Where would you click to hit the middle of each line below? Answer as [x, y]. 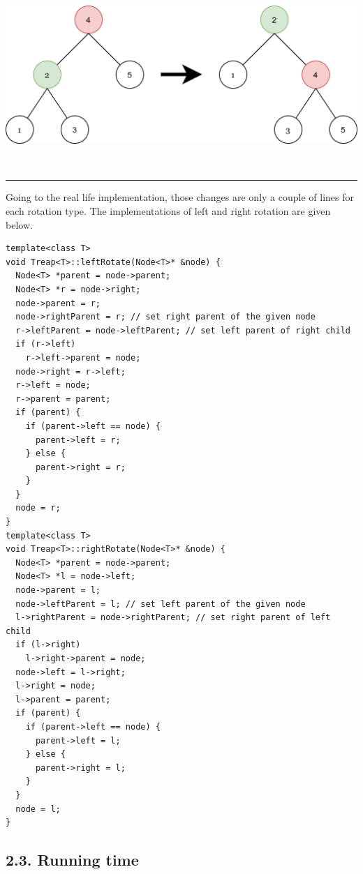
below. [19, 224]
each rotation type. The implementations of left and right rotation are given [168, 211]
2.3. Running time [72, 860]
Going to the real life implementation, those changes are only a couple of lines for [180, 197]
